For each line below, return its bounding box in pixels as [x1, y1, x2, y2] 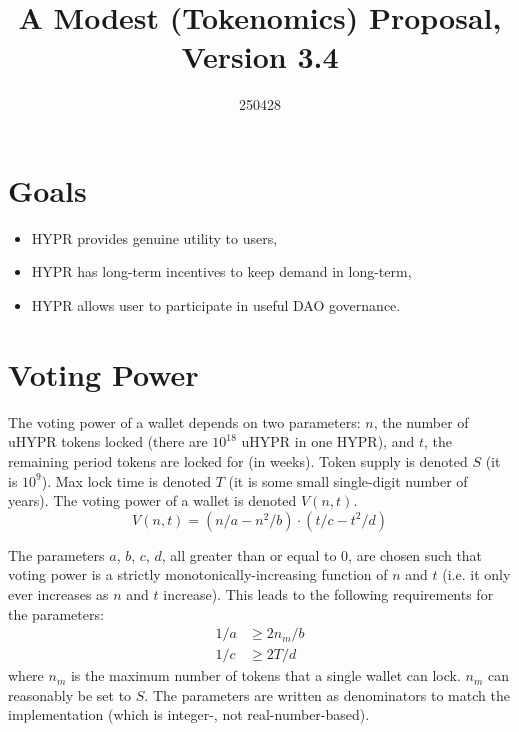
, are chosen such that [348, 544, 483, 565]
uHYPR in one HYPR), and [241, 431, 415, 452]
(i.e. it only [442, 564, 511, 585]
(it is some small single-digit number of [228, 470, 468, 491]
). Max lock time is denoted [41, 470, 211, 491]
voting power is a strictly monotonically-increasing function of [8, 564, 388, 585]
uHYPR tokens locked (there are [8, 431, 208, 452]
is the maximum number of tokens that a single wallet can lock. [70, 665, 461, 686]
